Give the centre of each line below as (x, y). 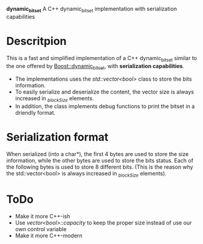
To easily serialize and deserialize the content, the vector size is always (105, 92)
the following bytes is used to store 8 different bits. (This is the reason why (100, 167)
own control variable (41, 229)
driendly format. (35, 113)
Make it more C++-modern (49, 236)
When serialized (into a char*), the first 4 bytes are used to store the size (98, 154)
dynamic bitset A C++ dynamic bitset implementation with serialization (92, 10)
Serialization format (57, 137)
